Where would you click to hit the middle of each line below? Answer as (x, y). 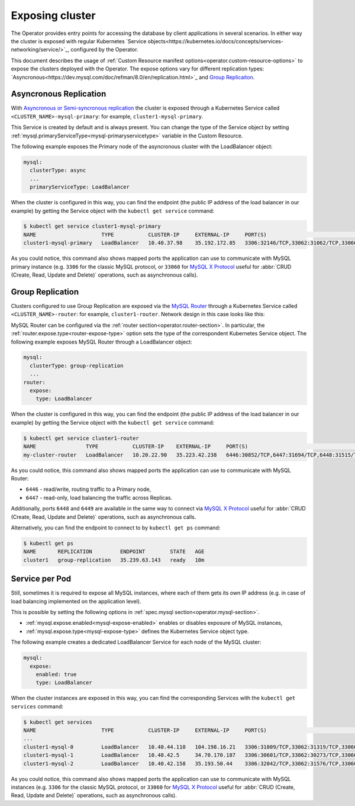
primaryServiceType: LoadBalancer (80, 187)
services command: (37, 706)
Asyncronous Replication (59, 94)
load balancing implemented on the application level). (76, 601)
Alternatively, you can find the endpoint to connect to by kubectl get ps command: (116, 528)
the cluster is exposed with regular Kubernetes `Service (79, 41)
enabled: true (56, 674)
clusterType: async (58, 171)
